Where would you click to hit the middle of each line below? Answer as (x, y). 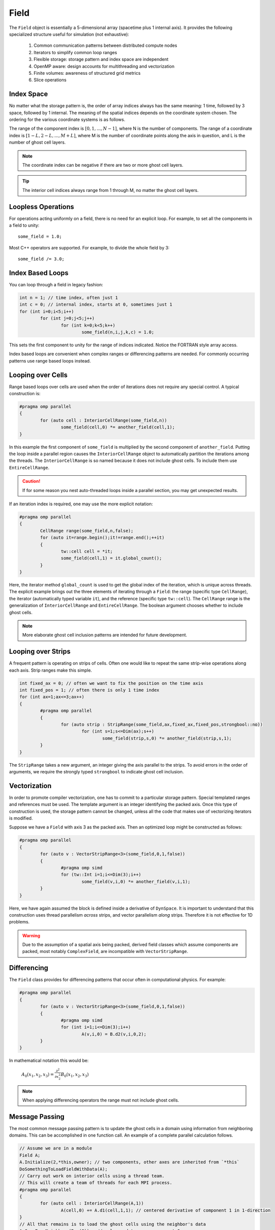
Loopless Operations (42, 207)
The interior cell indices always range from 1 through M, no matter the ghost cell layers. (110, 190)
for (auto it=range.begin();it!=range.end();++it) (102, 538)
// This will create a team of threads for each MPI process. (96, 1183)
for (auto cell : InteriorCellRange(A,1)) (92, 1203)
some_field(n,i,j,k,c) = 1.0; (118, 332)
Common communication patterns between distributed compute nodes (105, 46)
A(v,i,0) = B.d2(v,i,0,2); (114, 1034)
